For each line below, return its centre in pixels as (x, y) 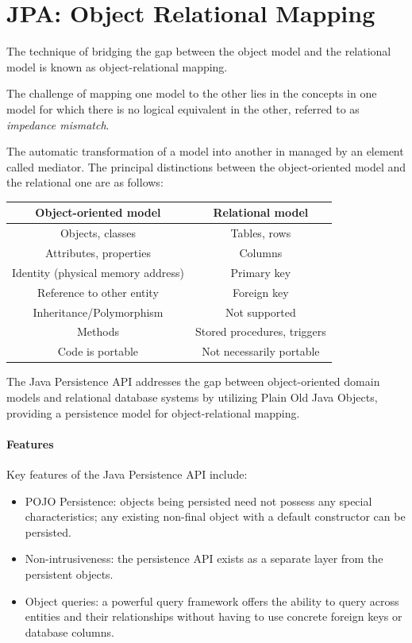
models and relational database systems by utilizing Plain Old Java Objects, (192, 397)
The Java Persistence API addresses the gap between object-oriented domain (193, 381)
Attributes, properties (98, 253)
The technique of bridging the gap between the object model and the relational (199, 51)
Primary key (261, 272)
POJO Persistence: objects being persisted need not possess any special (198, 501)
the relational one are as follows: (85, 182)
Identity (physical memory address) (98, 272)
